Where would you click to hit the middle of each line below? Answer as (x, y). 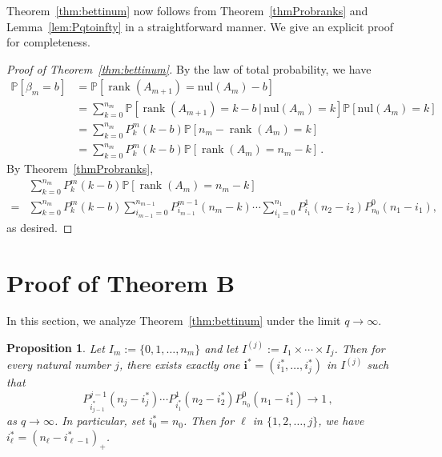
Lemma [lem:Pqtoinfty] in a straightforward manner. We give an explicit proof (200, 26)
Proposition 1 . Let (56, 348)
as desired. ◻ (40, 227)
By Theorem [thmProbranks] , (80, 168)
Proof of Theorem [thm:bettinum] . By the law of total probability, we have (189, 68)
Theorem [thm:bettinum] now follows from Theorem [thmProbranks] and (187, 10)
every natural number (59, 365)
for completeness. (48, 42)
